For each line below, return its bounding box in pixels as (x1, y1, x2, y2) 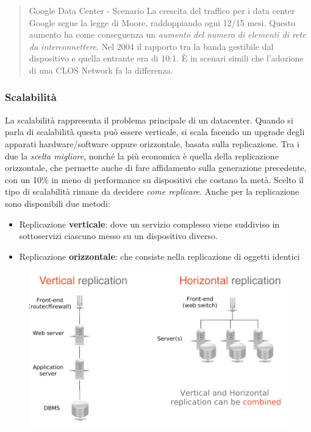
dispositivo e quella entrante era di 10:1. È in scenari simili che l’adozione (29, 52, 304, 64)
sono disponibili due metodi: (5, 197, 110, 209)
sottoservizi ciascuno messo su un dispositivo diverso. (19, 229, 218, 242)
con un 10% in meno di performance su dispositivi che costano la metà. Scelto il (5, 173, 304, 186)
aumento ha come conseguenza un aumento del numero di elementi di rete (29, 28, 306, 41)
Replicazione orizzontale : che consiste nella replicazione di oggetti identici (19, 249, 300, 262)
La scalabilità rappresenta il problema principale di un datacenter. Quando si (5, 113, 293, 126)
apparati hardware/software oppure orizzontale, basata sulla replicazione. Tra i (5, 137, 299, 150)
